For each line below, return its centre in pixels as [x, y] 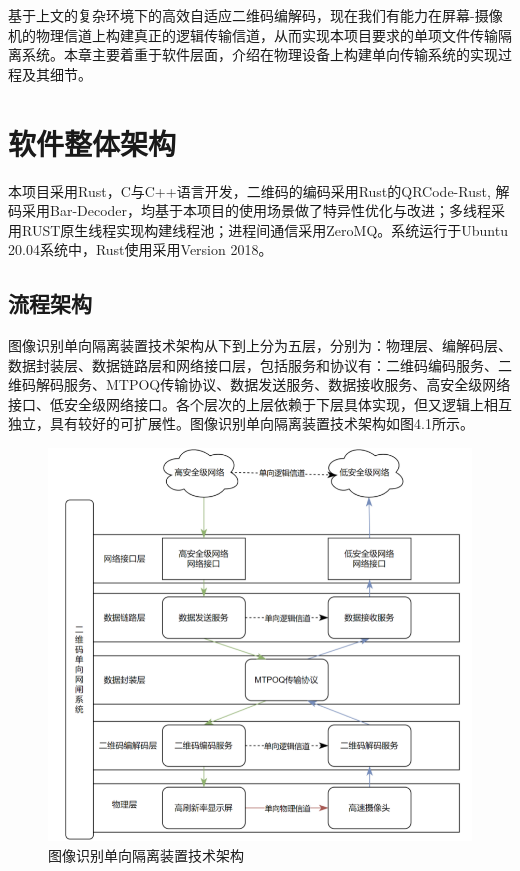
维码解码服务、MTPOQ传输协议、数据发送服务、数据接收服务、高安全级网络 [259, 384]
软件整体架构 [92, 142]
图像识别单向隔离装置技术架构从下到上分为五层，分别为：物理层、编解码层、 [260, 345]
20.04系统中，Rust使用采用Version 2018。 [140, 249]
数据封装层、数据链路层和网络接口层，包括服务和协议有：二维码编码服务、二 [260, 364]
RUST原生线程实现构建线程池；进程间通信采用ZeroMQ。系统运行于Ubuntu [264, 229]
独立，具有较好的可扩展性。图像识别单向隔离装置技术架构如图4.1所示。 [241, 423]
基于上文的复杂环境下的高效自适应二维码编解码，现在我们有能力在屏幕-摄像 [255, 15]
